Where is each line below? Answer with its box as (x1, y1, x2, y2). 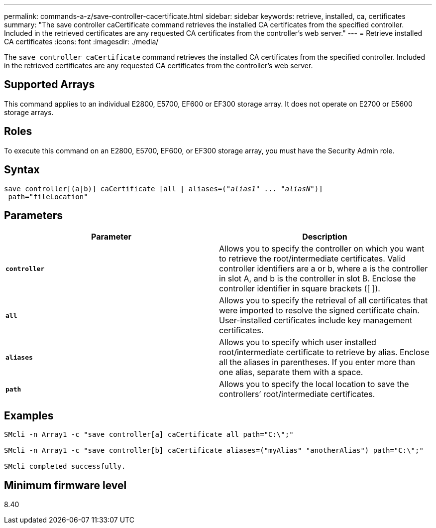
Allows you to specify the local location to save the (219, 379, 409, 390)
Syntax (4, 163, 40, 176)
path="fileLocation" (8, 192, 88, 201)
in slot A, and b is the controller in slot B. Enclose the (219, 273, 416, 284)
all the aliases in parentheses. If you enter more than (219, 357, 415, 368)
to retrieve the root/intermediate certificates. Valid (219, 254, 406, 264)
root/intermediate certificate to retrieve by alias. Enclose (219, 347, 430, 358)
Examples (4, 409, 54, 422)
